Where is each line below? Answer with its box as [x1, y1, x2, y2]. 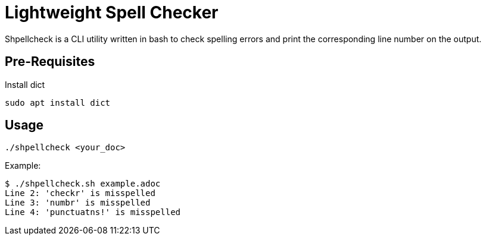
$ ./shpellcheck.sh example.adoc [5, 179, 161, 189]
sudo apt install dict [5, 97, 111, 108]
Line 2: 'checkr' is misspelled [5, 188, 155, 198]
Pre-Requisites [5, 54, 95, 70]
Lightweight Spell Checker [5, 2, 219, 23]
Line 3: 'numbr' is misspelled [5, 198, 151, 208]
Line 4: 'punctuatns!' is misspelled [5, 207, 181, 217]
